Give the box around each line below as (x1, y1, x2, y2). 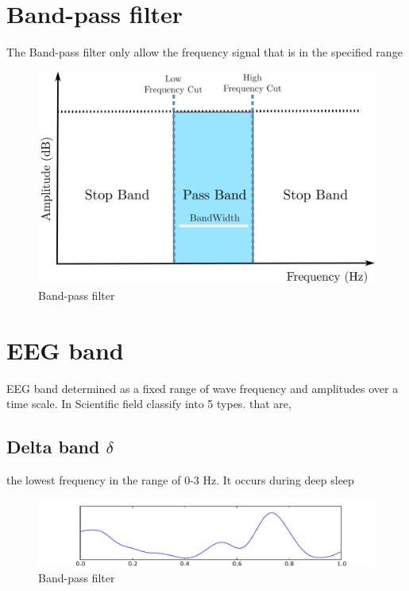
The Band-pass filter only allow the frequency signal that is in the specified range (6, 44, 403, 60)
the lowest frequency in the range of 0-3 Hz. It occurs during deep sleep (6, 471, 354, 488)
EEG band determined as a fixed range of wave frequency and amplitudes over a (6, 379, 399, 396)
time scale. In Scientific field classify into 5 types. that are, (6, 395, 291, 412)
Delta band (6, 434, 100, 459)
